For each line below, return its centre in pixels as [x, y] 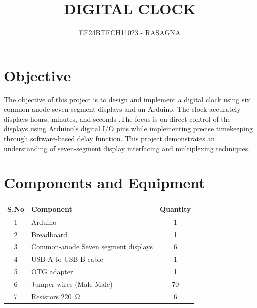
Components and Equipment [105, 183]
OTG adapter [52, 272]
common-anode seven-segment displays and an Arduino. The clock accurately [122, 109]
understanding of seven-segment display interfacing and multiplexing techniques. [127, 148]
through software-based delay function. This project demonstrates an [110, 138]
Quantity [175, 209]
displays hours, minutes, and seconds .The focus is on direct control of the [117, 118]
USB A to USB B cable [67, 259]
